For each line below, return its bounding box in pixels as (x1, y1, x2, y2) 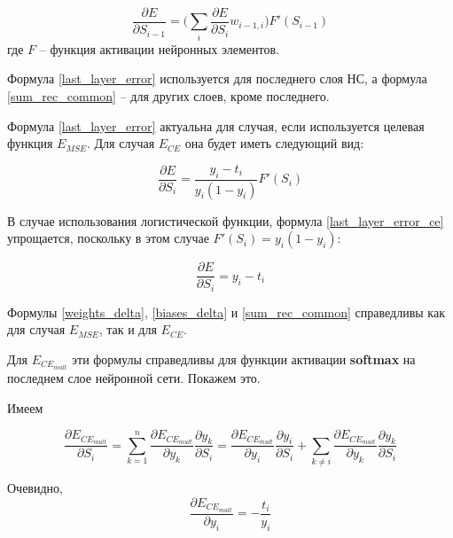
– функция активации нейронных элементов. (39, 39, 279, 58)
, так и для (98, 320, 157, 339)
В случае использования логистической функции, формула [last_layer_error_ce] (7, 211, 444, 230)
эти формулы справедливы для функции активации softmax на (72, 349, 416, 368)
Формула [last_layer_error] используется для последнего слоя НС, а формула (7, 69, 427, 88)
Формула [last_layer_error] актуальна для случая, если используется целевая (7, 116, 425, 135)
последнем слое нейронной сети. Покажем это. (7, 369, 261, 387)
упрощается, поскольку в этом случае (7, 229, 209, 247)
